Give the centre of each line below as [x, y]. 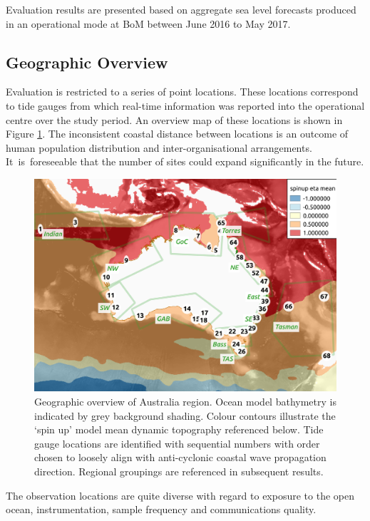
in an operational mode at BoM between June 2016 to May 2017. [148, 23]
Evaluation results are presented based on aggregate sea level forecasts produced [181, 9]
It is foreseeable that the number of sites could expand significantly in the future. [185, 161]
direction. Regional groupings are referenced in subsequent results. [179, 471]
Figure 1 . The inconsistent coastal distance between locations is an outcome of [177, 134]
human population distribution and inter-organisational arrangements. [159, 147]
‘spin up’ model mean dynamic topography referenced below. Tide [179, 429]
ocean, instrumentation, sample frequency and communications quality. [161, 509]
